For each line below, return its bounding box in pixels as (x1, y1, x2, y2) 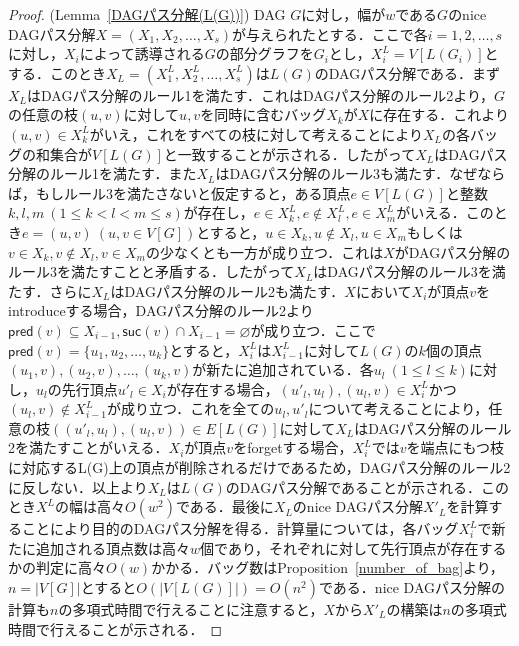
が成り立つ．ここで (250, 319, 376, 340)
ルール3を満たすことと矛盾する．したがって (8, 261, 295, 282)
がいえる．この (396, 202, 494, 223)
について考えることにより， (308, 398, 489, 419)
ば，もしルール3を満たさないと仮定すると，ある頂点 (8, 182, 351, 203)
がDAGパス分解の (394, 241, 511, 262)
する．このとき (8, 62, 106, 83)
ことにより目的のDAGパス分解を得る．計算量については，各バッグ (21, 518, 459, 539)
